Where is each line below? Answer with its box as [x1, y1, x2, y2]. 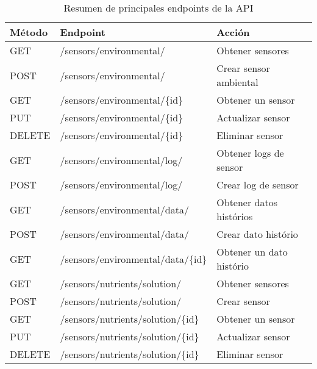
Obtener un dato [216, 245, 288, 259]
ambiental [216, 75, 258, 89]
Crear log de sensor [216, 177, 299, 192]
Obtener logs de [216, 146, 284, 160]
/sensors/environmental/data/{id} [60, 251, 207, 266]
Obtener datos [216, 195, 277, 209]
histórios [216, 209, 253, 223]
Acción [216, 25, 250, 39]
